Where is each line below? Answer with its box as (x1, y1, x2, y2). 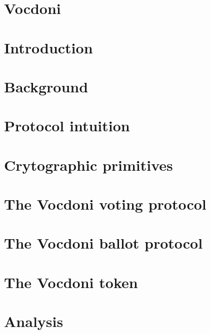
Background (4, 76, 88, 96)
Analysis (4, 311, 63, 332)
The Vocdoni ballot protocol (4, 233, 203, 253)
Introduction (4, 37, 93, 57)
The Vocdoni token (4, 272, 138, 292)
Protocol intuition (4, 115, 130, 136)
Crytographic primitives (4, 154, 173, 175)
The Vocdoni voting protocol (4, 194, 206, 214)
